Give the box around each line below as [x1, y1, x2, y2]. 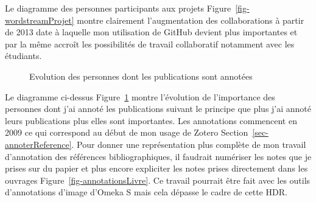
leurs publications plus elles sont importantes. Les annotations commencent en [5, 114, 297, 127]
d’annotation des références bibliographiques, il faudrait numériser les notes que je [5, 150, 312, 162]
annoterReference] [5, 138, 72, 150]
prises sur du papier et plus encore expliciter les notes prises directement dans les [5, 162, 308, 175]
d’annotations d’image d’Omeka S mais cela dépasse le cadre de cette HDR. [5, 186, 287, 198]
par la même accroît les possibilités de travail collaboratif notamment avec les [5, 37, 295, 50]
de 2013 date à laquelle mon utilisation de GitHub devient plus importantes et [5, 26, 298, 38]
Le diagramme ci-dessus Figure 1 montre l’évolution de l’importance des [5, 90, 275, 103]
